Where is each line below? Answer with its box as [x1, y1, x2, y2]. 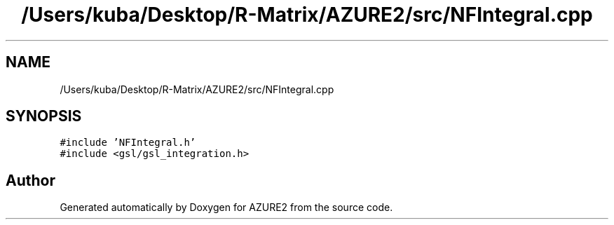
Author [6, 171, 55, 189]
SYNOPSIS [6, 107, 82, 125]
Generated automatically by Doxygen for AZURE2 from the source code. [60, 201, 393, 214]
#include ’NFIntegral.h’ [60, 137, 196, 149]
